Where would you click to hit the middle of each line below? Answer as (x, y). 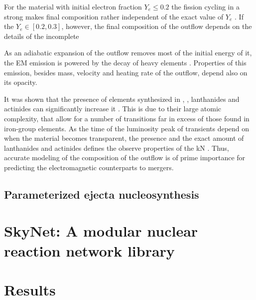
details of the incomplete (42, 36)
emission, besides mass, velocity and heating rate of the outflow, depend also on (126, 72)
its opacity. (21, 82)
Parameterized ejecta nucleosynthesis (102, 194)
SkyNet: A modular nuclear (101, 231)
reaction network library (89, 250)
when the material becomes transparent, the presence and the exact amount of (124, 138)
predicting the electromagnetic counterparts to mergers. (89, 167)
